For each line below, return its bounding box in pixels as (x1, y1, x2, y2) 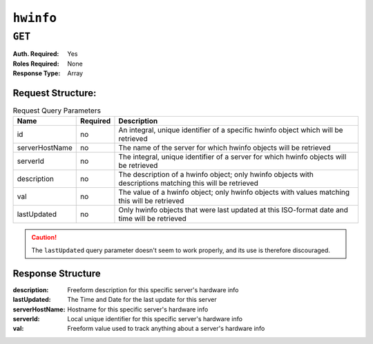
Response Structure (12, 267, 101, 279)
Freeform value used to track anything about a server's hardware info (67, 325, 265, 333)
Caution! (31, 233, 57, 242)
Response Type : (12, 69, 61, 77)
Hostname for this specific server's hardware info (67, 305, 209, 314)
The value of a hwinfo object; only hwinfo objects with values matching (118, 187, 350, 197)
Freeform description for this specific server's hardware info (67, 285, 239, 294)
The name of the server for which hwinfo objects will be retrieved (118, 143, 331, 153)
